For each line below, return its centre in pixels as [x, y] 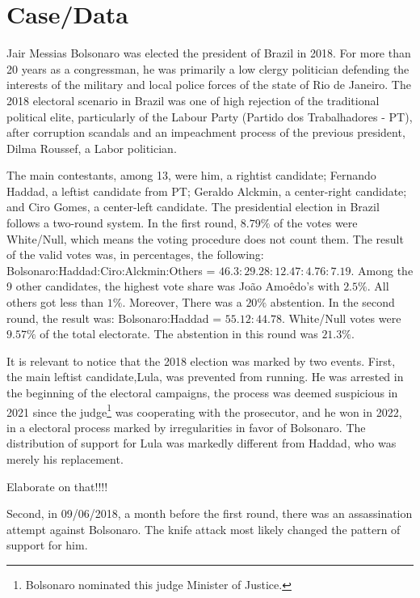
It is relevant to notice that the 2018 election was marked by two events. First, [201, 360]
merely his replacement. [65, 459]
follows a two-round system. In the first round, [122, 223]
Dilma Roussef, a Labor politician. [92, 148]
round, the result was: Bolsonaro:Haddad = [114, 318]
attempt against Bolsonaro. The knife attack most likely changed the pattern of [204, 529]
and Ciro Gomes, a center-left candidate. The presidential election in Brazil [193, 207]
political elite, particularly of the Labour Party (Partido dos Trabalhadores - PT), [210, 116]
